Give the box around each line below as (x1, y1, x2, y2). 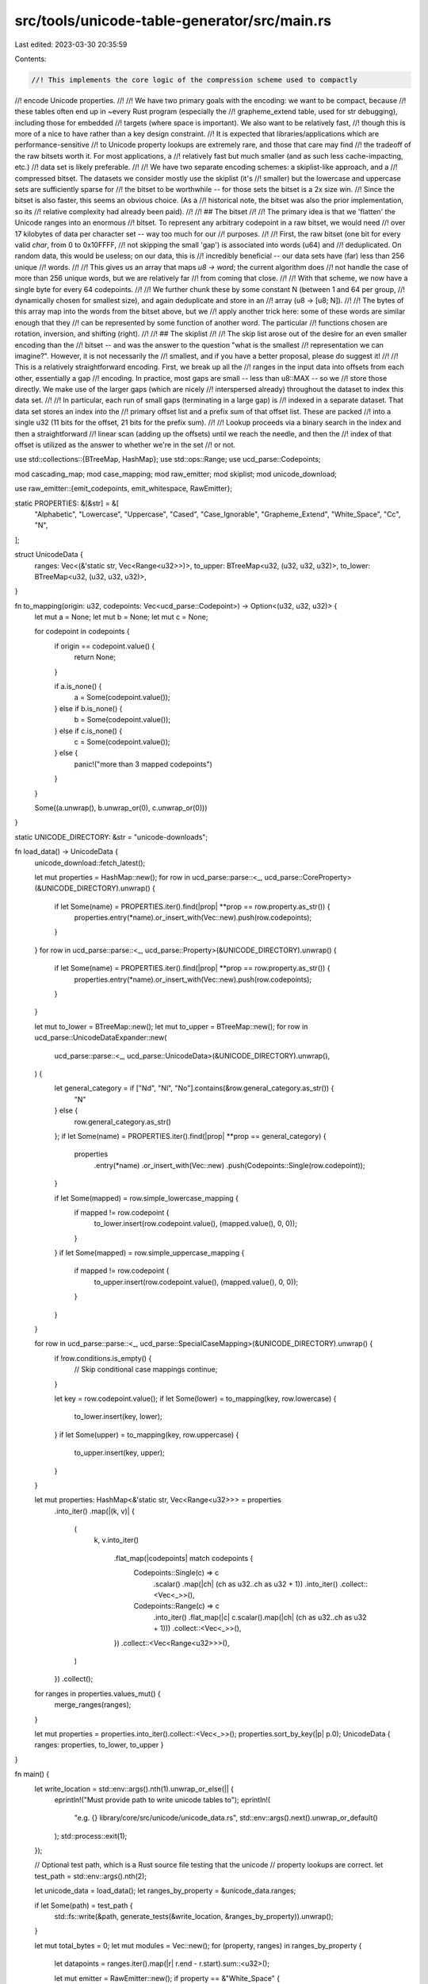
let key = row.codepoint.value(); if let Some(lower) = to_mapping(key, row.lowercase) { (54, 1394, 337, 1403)
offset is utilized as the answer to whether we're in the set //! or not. (14, 440, 236, 450)
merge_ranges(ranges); (54, 1700, 132, 1709)
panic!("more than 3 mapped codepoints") (74, 759, 213, 769)
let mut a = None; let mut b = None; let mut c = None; (34, 612, 208, 622)
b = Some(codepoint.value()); (74, 715, 170, 725)
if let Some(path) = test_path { (34, 1901, 133, 1910)
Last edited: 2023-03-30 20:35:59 (14, 40, 128, 49)
